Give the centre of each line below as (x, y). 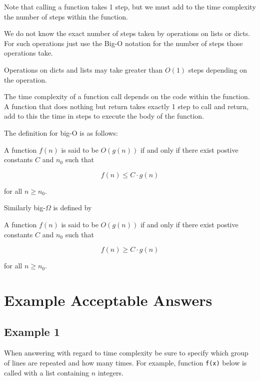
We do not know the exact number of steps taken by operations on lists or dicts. (127, 33)
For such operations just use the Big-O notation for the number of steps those (123, 43)
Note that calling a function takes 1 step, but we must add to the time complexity (130, 7)
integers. (110, 372)
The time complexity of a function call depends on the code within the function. (127, 96)
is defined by (72, 208)
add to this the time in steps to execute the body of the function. (104, 116)
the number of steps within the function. (66, 16)
